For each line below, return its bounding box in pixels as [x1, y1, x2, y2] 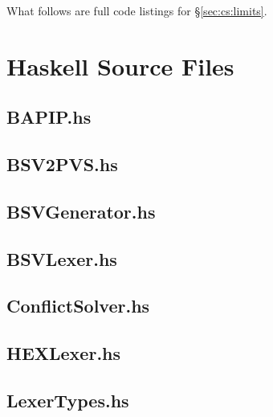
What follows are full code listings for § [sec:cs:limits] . [6, 2, 267, 18]
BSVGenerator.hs [6, 198, 156, 223]
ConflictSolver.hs [6, 293, 150, 318]
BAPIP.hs [6, 104, 92, 129]
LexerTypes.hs [6, 388, 129, 413]
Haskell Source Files [6, 49, 234, 82]
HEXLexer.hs [6, 341, 121, 366]
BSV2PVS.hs [6, 152, 118, 177]
